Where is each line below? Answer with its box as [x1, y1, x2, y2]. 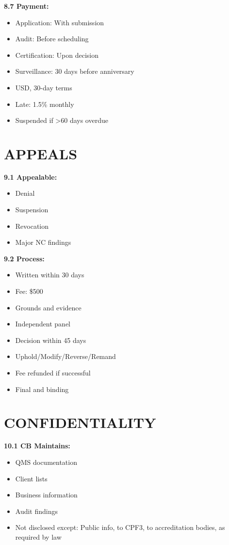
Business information [15, 490, 78, 500]
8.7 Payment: [4, 1, 49, 11]
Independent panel [15, 319, 70, 329]
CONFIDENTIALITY [4, 412, 156, 432]
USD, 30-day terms [15, 82, 72, 92]
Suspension [15, 204, 49, 215]
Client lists [15, 473, 48, 483]
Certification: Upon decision [15, 50, 99, 60]
